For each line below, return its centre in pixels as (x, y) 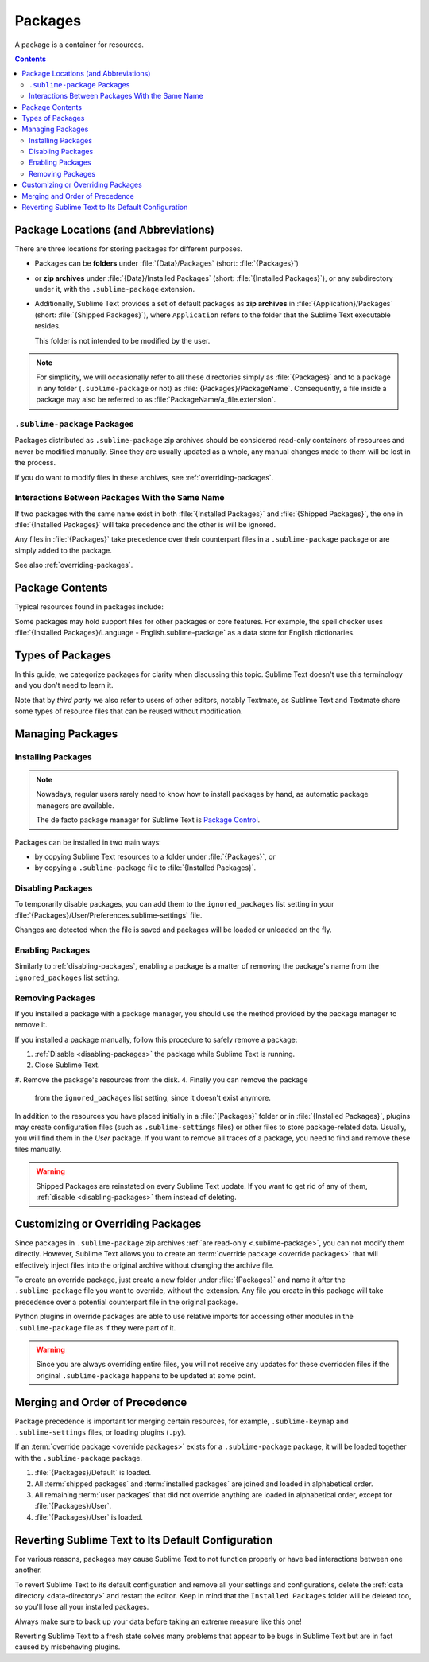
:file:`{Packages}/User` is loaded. (89, 1517)
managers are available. (75, 805)
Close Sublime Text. (67, 1065)
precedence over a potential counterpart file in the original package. (126, 1302)
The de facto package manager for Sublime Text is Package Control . (148, 820)
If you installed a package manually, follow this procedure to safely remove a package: (156, 1039)
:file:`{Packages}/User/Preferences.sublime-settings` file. (108, 915)
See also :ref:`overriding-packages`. (74, 565)
